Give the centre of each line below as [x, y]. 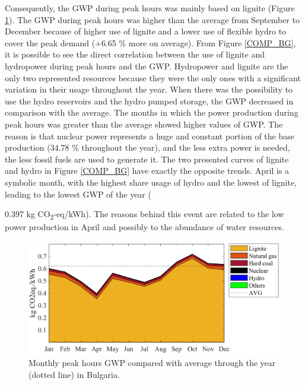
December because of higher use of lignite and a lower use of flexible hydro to [146, 31]
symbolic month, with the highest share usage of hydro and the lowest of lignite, [151, 182]
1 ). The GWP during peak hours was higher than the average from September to [152, 19]
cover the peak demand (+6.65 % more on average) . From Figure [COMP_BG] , [150, 42]
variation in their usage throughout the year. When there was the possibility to [149, 89]
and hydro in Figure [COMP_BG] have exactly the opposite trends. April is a [147, 171]
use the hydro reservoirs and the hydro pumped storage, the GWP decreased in [149, 101]
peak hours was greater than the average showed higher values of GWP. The [144, 124]
